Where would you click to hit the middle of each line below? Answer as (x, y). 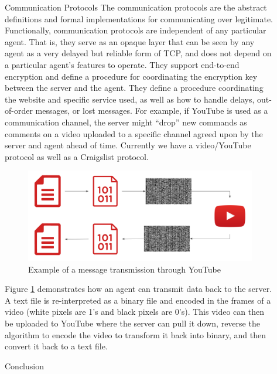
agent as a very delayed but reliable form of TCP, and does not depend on (138, 53)
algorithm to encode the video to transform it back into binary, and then (135, 334)
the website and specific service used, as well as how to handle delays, (130, 99)
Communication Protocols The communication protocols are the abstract (136, 7)
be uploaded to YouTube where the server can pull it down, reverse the (132, 323)
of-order (19, 110)
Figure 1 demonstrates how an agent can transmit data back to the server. (138, 289)
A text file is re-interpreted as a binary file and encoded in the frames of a (138, 300)
